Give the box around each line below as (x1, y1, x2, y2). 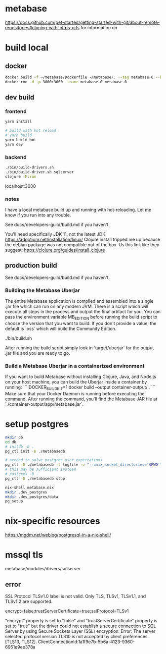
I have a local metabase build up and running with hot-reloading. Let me (5, 207, 152, 213)
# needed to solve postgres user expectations (5, 458, 103, 463)
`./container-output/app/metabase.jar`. (5, 401, 84, 407)
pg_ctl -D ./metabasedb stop (5, 476, 65, 481)
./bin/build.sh (5, 335, 32, 341)
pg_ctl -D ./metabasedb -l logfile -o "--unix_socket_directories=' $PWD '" (5, 462, 163, 467)
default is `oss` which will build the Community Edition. (5, 326, 117, 331)
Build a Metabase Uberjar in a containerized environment (5, 362, 145, 369)
